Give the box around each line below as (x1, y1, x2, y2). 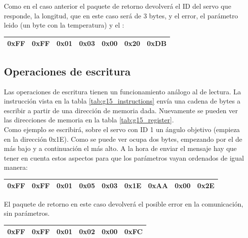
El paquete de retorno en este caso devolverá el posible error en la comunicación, (4, 198, 244, 208)
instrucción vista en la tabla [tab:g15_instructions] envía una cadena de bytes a (4, 96, 241, 106)
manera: (4, 162, 28, 172)
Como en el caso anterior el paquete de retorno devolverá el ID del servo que (4, 1, 232, 11)
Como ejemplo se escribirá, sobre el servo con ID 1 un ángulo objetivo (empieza (4, 124, 240, 134)
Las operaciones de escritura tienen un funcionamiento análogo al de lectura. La (4, 86, 241, 96)
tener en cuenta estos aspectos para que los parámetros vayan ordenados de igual (4, 152, 244, 163)
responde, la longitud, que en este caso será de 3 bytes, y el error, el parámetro (4, 10, 238, 20)
